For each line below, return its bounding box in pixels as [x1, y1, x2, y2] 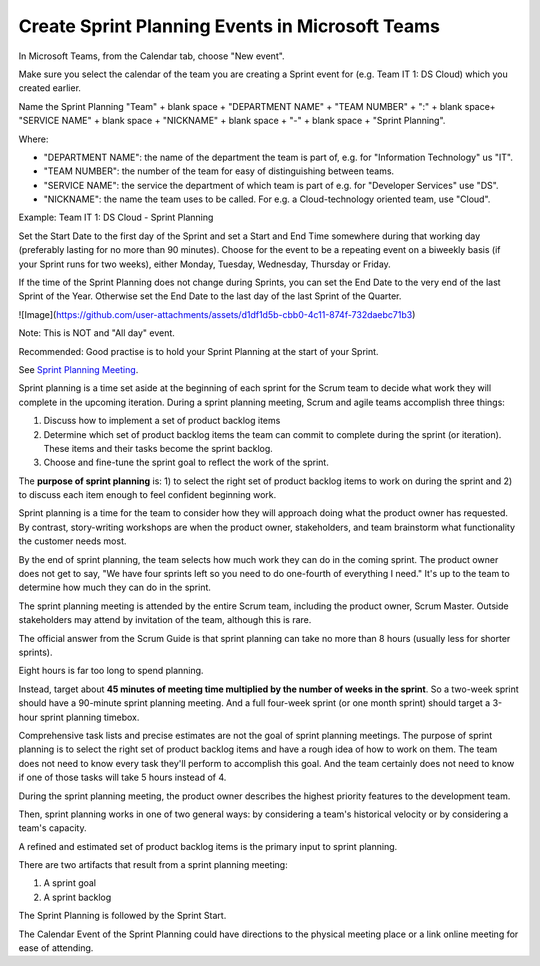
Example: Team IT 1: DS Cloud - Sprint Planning [18, 211, 214, 224]
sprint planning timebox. [40, 711, 140, 723]
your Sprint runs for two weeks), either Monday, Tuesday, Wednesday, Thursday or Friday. [18, 258, 392, 270]
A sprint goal [43, 877, 97, 889]
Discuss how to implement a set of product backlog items [43, 415, 281, 427]
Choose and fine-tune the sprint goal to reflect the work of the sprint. [43, 456, 329, 469]
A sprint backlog [43, 891, 112, 903]
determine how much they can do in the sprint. [18, 581, 212, 594]
